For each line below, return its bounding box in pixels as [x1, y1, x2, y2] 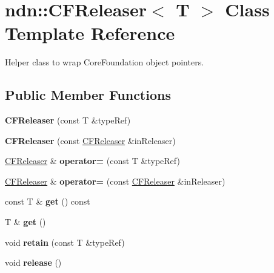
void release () [5, 256, 62, 269]
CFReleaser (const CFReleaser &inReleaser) [5, 134, 176, 146]
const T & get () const [5, 195, 90, 208]
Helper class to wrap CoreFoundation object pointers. [5, 56, 204, 68]
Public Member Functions [5, 85, 171, 104]
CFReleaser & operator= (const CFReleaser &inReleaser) [5, 174, 226, 187]
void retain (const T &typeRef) [5, 235, 125, 248]
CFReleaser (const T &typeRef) [5, 114, 131, 127]
